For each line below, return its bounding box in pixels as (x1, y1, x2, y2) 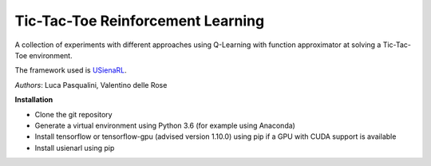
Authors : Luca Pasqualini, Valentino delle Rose (14, 80, 168, 89)
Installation (14, 95, 53, 105)
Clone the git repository (34, 109, 113, 119)
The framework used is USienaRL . (14, 65, 127, 75)
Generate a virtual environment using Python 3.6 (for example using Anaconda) (34, 121, 295, 130)
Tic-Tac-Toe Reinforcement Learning (14, 12, 265, 30)
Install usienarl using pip (34, 143, 115, 152)
